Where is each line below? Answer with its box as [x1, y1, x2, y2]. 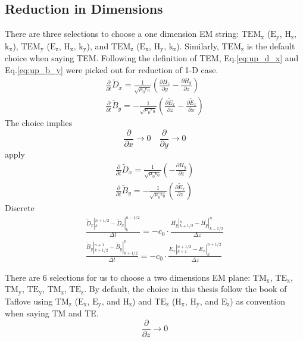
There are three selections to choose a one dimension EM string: [5, 27, 239, 40]
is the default [246, 39, 295, 52]
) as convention [230, 294, 285, 307]
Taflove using [5, 294, 53, 307]
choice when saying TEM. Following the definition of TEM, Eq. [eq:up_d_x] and [5, 52, 299, 64]
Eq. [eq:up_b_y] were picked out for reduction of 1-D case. [5, 63, 218, 76]
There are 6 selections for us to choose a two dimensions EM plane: [5, 271, 251, 283]
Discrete [5, 201, 35, 214]
